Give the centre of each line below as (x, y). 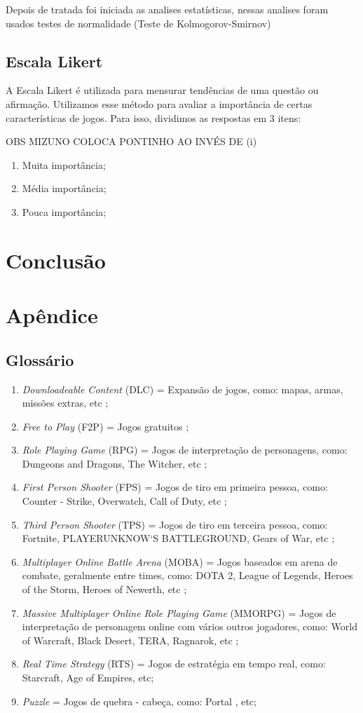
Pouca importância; (64, 211)
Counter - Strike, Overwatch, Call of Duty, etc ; (124, 501)
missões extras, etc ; (65, 403)
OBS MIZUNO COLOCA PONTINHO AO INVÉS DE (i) (131, 141)
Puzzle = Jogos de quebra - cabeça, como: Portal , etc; (139, 701)
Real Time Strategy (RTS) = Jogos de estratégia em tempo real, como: (174, 664)
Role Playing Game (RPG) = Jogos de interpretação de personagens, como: (185, 450)
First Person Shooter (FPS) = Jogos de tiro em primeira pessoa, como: (175, 487)
